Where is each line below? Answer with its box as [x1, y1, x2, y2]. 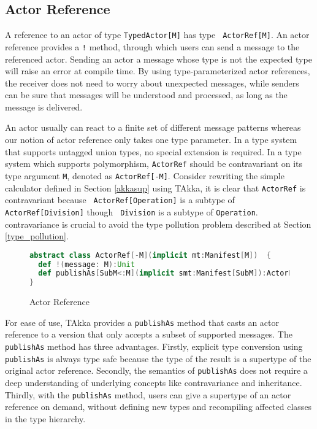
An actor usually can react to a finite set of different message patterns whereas [5, 121, 301, 134]
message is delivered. [5, 100, 83, 113]
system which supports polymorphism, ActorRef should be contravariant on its [5, 157, 302, 170]
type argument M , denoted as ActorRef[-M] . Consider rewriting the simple [5, 169, 285, 182]
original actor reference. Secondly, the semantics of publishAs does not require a [5, 364, 308, 377]
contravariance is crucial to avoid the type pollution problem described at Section [5, 217, 311, 230]
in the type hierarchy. [5, 412, 86, 425]
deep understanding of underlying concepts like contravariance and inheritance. [5, 376, 302, 389]
